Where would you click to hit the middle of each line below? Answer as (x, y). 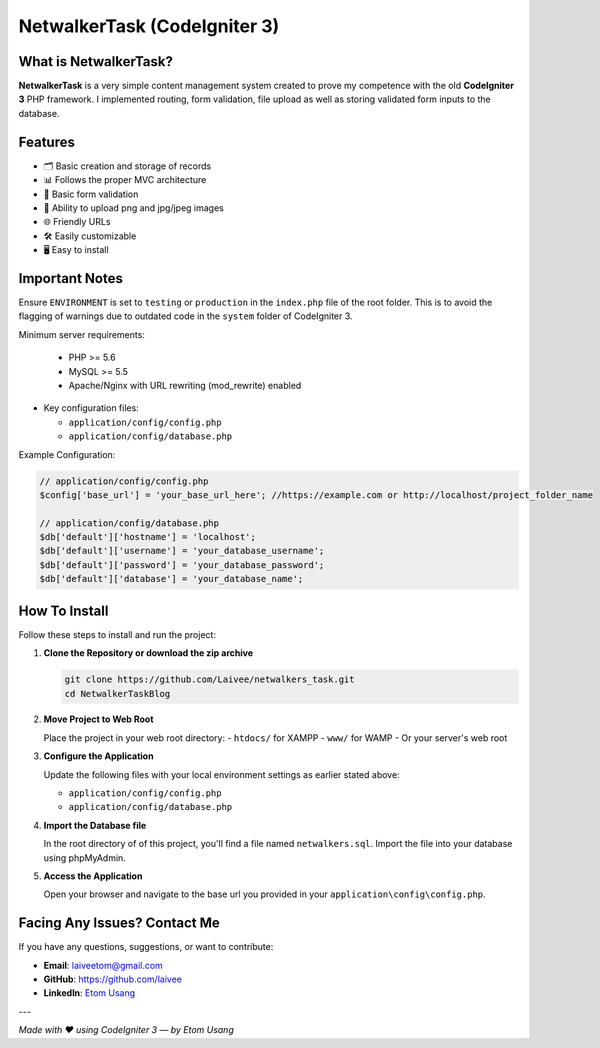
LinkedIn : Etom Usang (89, 993)
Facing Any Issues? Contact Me (119, 923)
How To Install (63, 610)
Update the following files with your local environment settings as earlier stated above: (221, 774)
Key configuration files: (91, 408)
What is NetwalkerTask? (96, 61)
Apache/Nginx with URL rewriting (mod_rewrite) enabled (185, 385)
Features (46, 141)
